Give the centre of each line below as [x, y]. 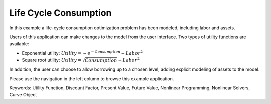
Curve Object [23, 95]
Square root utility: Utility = [52, 60]
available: [19, 44]
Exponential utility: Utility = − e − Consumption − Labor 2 [82, 53]
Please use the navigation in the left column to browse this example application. [92, 79]
